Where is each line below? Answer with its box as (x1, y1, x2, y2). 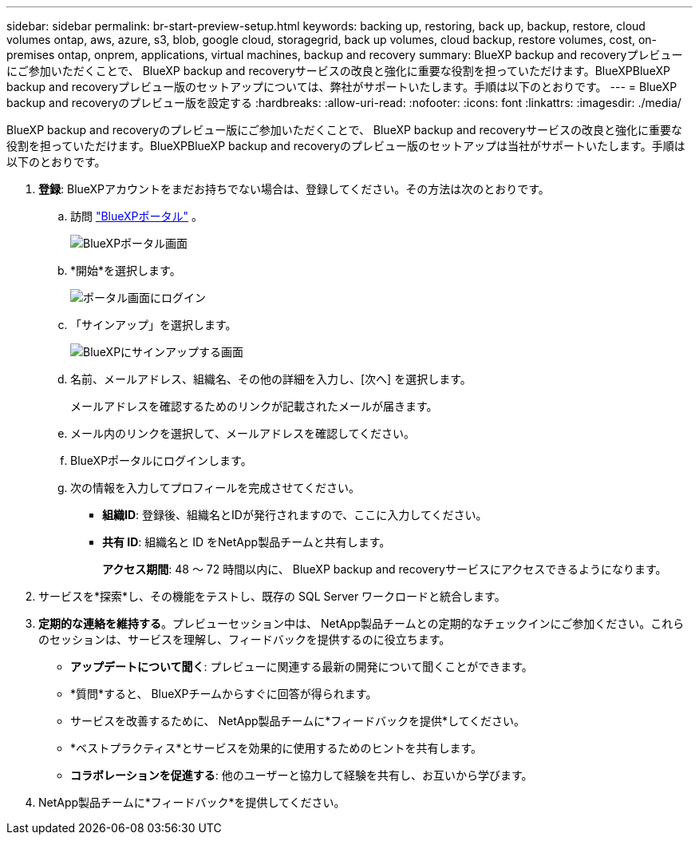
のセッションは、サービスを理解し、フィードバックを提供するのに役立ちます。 (38, 633, 451, 646)
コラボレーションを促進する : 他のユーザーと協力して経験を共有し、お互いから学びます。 (70, 768, 533, 782)
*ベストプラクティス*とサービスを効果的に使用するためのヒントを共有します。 (70, 741, 483, 755)
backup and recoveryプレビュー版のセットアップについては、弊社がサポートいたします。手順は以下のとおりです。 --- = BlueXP (6, 80, 677, 93)
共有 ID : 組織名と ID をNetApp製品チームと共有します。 (102, 535, 391, 549)
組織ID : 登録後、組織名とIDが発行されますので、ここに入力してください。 (102, 508, 488, 522)
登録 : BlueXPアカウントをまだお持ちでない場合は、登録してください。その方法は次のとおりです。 (38, 182, 550, 196)
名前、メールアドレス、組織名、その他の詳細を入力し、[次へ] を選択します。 (70, 372, 472, 386)
